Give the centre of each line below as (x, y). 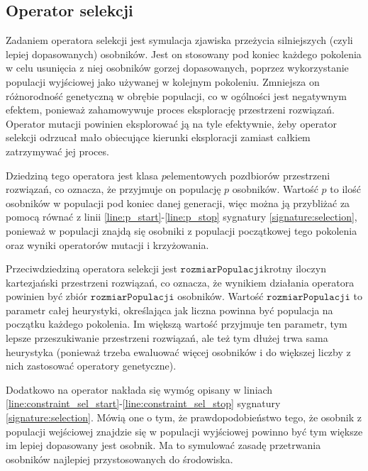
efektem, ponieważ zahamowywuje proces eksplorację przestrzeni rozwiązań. (170, 110)
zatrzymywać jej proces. (57, 151)
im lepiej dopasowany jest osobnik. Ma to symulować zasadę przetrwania (163, 445)
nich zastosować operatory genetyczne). (91, 366)
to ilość (345, 189)
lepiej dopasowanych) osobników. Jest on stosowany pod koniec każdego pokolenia (184, 54)
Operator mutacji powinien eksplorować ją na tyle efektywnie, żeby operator (171, 123)
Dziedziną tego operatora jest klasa (82, 175)
